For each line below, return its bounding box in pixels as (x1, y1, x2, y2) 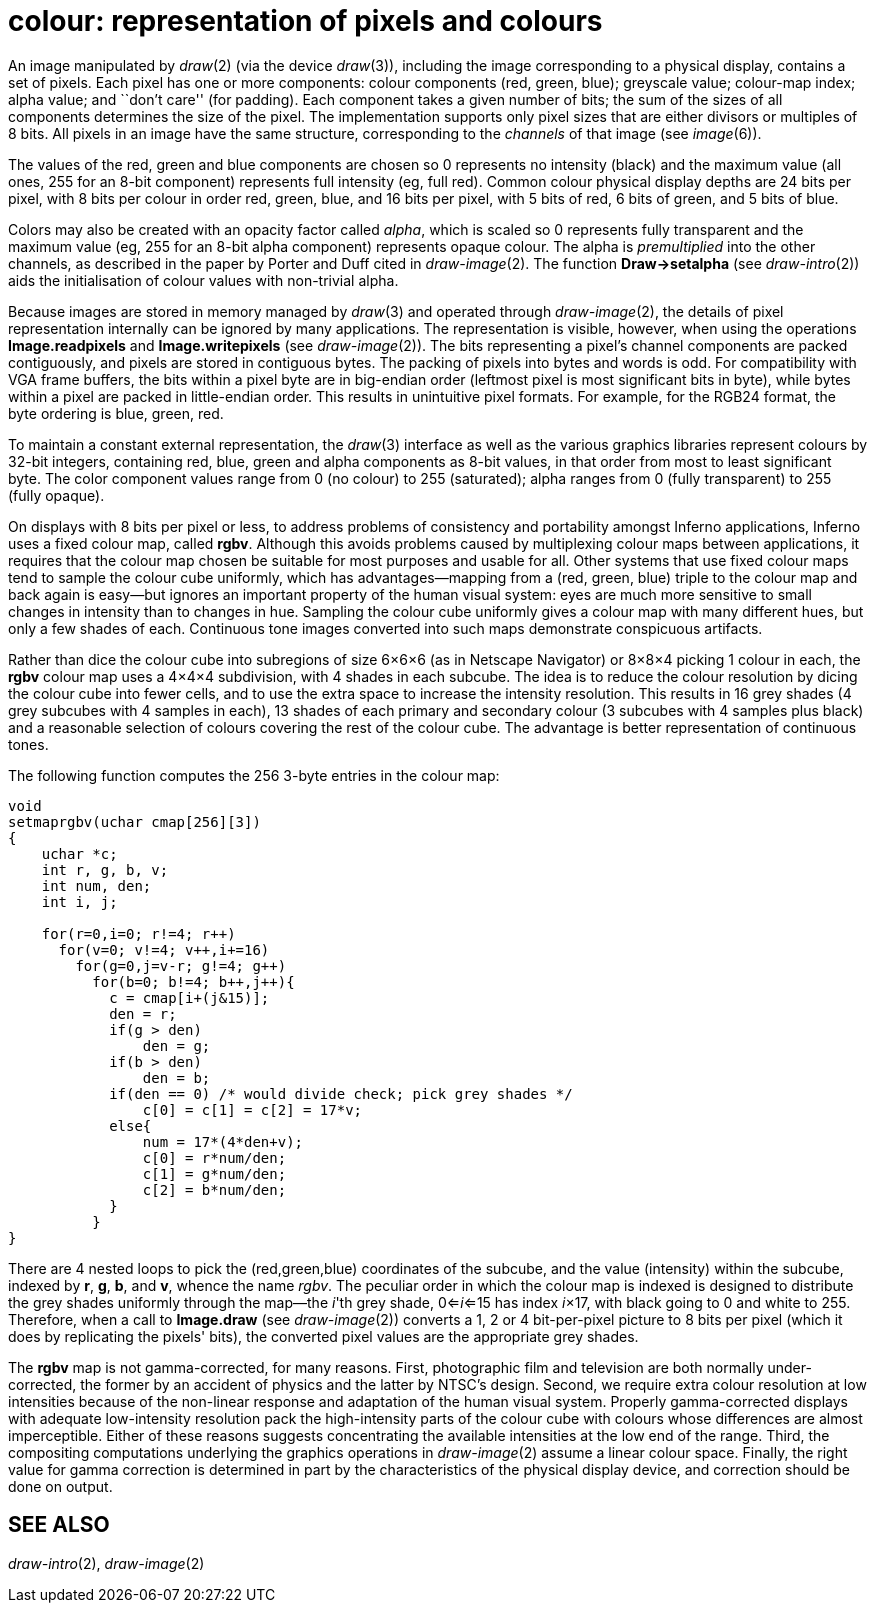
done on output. (8, 1477, 113, 1495)
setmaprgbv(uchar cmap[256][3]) (8, 813, 261, 830)
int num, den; (41, 877, 152, 894)
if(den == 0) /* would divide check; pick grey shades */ (109, 1085, 573, 1102)
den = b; (142, 1069, 211, 1086)
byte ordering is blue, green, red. (8, 404, 224, 422)
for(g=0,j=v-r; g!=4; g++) (75, 957, 287, 974)
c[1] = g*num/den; (142, 1165, 287, 1182)
